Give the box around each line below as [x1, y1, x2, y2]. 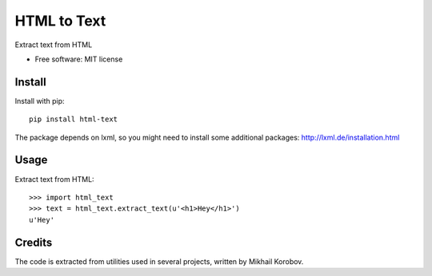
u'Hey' [29, 215, 55, 224]
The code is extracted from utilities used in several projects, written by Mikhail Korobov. [14, 256, 304, 266]
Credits [14, 235, 53, 249]
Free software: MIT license [34, 54, 123, 64]
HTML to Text [14, 12, 106, 30]
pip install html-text [29, 115, 118, 124]
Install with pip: [14, 96, 65, 105]
